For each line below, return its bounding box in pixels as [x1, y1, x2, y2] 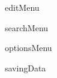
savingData [5, 61, 46, 74]
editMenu [5, 1, 40, 13]
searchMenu [5, 21, 49, 34]
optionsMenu [5, 41, 52, 54]
